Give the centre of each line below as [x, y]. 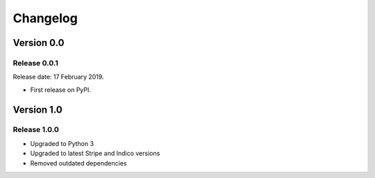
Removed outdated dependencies [78, 163]
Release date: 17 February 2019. [58, 77]
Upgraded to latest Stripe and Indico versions [95, 154]
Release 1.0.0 [36, 130]
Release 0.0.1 [36, 63]
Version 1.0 [37, 110]
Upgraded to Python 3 [62, 143]
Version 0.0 [39, 43]
